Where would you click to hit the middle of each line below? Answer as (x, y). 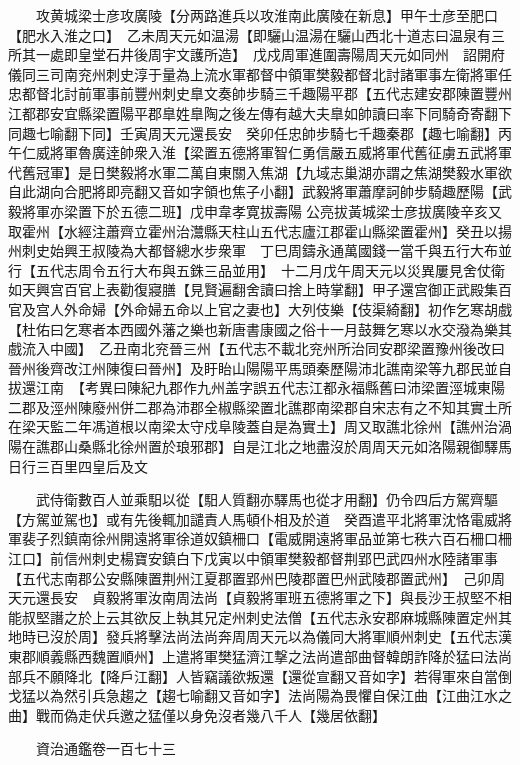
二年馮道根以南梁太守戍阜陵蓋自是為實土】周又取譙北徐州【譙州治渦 (287, 426)
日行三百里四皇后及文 (78, 465)
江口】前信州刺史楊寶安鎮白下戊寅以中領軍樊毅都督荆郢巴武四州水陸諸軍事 (253, 558)
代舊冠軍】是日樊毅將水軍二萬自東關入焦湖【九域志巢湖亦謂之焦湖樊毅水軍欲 (260, 171)
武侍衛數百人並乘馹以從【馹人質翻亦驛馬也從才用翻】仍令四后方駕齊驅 (266, 499)
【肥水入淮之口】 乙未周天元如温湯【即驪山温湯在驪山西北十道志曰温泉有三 (256, 34)
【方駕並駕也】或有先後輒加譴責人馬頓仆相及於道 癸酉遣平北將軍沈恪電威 (253, 518)
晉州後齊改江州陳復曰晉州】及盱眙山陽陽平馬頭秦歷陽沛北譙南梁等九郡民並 (253, 367)
